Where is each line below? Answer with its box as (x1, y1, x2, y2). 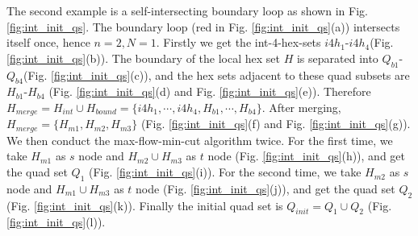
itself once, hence (6, 34, 90, 51)
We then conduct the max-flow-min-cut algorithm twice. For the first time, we (6, 131, 393, 148)
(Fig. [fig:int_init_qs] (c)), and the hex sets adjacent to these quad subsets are (23, 66, 410, 83)
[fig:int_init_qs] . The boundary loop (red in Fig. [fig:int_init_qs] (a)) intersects (6, 18, 400, 35)
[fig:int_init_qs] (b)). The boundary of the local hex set (6, 49, 280, 66)
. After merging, (261, 98, 341, 115)
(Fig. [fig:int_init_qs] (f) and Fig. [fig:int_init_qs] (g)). (140, 115, 411, 132)
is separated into (296, 49, 378, 66)
